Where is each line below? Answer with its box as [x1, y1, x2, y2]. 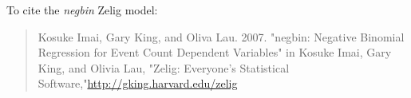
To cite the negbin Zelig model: [6, 2, 158, 18]
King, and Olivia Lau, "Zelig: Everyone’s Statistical [38, 59, 290, 76]
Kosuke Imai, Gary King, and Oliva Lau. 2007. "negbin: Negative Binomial [38, 28, 405, 45]
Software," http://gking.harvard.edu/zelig [38, 75, 238, 92]
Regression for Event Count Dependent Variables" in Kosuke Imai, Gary [38, 44, 392, 61]
